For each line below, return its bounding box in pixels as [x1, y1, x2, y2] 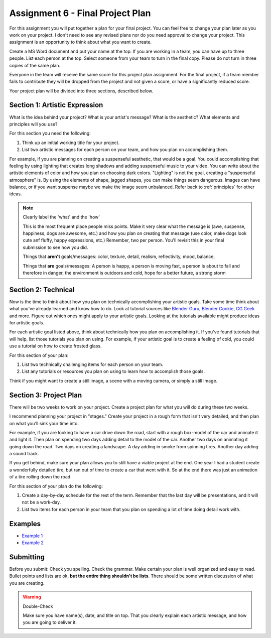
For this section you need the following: [9, 131, 91, 137]
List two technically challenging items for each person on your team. [22, 361, 164, 367]
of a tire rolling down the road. [9, 474, 72, 480]
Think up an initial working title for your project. [22, 140, 120, 146]
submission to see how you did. [23, 244, 88, 250]
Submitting [9, 553, 45, 561]
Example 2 [22, 540, 44, 546]
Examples [9, 520, 41, 528]
